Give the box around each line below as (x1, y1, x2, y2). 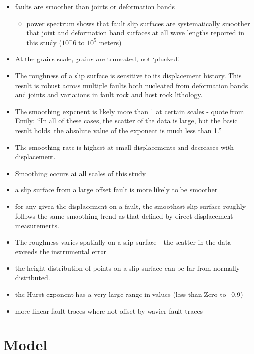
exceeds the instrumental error (15, 246, 106, 257)
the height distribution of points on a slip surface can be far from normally (15, 263, 240, 273)
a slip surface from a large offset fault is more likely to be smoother (15, 184, 218, 195)
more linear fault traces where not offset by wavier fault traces (15, 305, 203, 316)
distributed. (15, 272, 50, 283)
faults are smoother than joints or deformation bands (15, 1, 175, 11)
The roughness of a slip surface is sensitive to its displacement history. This (15, 70, 242, 80)
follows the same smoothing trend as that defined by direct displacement (15, 210, 233, 221)
